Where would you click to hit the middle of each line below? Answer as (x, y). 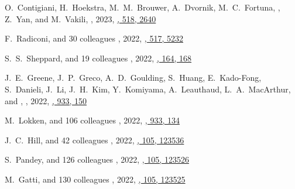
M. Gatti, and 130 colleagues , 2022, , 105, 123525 (95, 179)
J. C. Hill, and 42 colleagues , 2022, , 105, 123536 (95, 140)
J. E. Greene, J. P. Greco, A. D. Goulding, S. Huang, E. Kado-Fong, (133, 78)
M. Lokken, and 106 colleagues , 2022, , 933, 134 (92, 120)
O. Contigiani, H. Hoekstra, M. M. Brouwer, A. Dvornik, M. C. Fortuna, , (143, 7)
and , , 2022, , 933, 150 (46, 100)
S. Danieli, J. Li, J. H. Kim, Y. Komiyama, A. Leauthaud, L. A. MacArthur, (148, 89)
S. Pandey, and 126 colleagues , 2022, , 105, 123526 (97, 159)
